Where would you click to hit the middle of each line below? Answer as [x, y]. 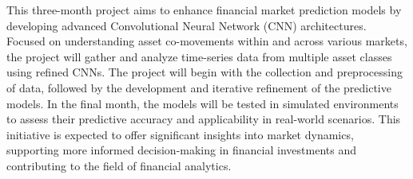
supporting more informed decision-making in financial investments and [181, 150]
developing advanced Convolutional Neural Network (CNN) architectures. [187, 25]
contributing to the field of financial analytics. [119, 165]
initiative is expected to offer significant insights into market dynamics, [180, 134]
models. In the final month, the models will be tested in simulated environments [203, 103]
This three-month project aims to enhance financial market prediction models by [204, 10]
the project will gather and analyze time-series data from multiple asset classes [199, 56]
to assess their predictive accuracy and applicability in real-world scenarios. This [204, 119]
